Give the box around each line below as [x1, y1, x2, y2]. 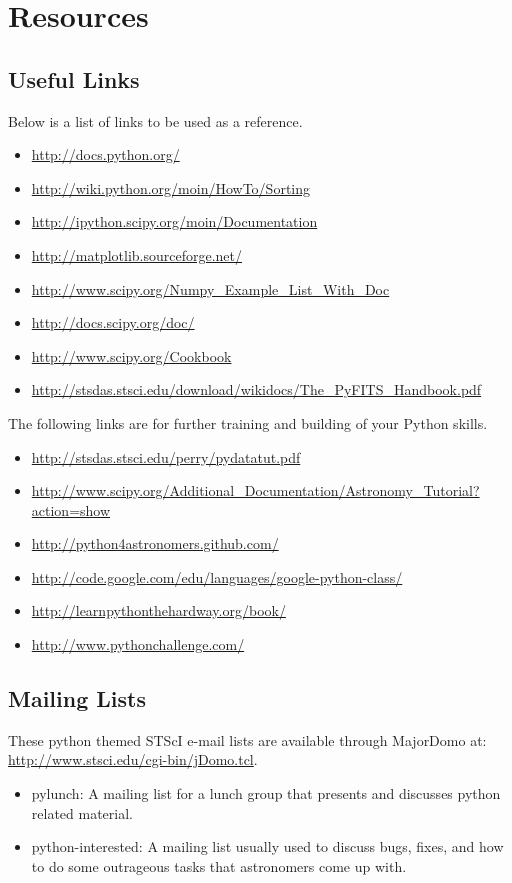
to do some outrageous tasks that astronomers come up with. [31, 855, 407, 876]
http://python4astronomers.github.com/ [31, 533, 279, 554]
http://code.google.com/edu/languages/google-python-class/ [31, 566, 403, 587]
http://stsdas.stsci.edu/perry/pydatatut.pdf [31, 446, 301, 467]
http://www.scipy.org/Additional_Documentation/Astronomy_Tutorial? [31, 480, 480, 501]
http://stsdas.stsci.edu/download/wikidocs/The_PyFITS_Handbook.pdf [31, 379, 482, 400]
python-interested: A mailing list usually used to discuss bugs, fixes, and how [31, 836, 504, 857]
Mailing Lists [8, 683, 146, 714]
